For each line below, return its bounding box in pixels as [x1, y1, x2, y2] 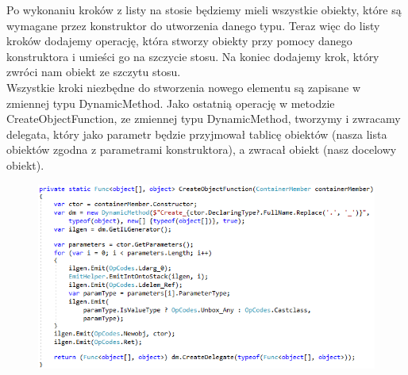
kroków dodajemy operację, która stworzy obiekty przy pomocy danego [6, 33, 352, 49]
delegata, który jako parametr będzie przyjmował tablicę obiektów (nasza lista [6, 125, 387, 142]
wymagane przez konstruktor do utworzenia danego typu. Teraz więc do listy [6, 17, 380, 33]
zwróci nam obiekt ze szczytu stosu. [6, 63, 181, 80]
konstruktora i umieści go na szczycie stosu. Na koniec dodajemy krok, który [6, 48, 379, 64]
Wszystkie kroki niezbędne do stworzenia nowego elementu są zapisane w [6, 78, 361, 95]
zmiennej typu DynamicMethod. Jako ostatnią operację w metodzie [6, 94, 335, 111]
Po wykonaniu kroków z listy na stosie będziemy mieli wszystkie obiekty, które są [6, 2, 402, 17]
